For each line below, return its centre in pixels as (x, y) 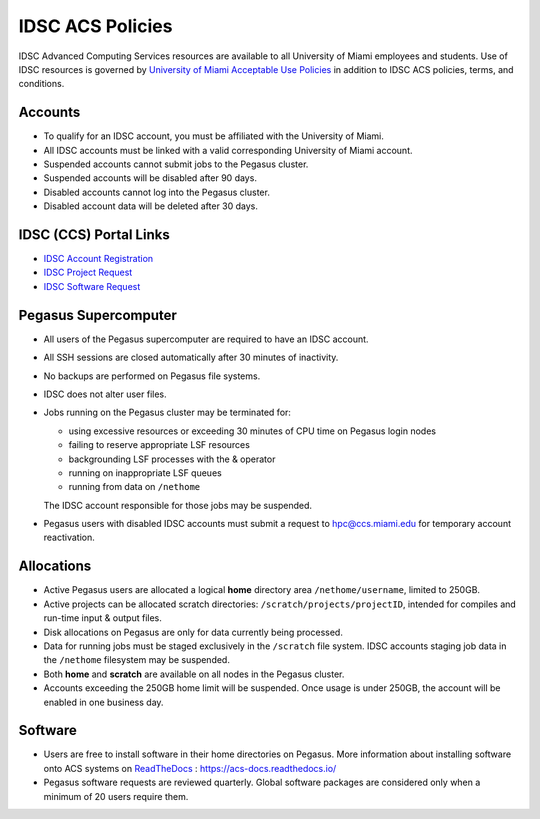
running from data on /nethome (134, 487)
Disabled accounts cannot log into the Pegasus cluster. (156, 192)
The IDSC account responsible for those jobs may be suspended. (178, 505)
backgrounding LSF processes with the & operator (172, 459)
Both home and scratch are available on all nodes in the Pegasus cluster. (194, 674)
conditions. (41, 84)
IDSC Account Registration (98, 259)
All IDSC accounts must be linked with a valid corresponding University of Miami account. (228, 150)
